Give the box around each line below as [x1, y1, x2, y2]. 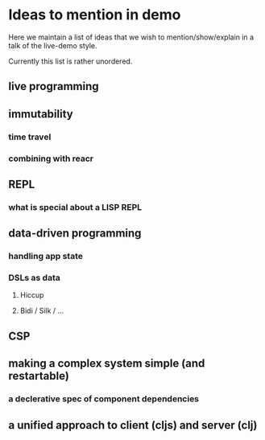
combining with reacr [8, 153, 94, 164]
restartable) [8, 369, 70, 383]
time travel [8, 131, 52, 142]
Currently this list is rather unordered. [8, 56, 133, 66]
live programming [8, 80, 99, 93]
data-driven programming [8, 227, 142, 241]
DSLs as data [8, 272, 60, 283]
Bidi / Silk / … [19, 306, 64, 315]
